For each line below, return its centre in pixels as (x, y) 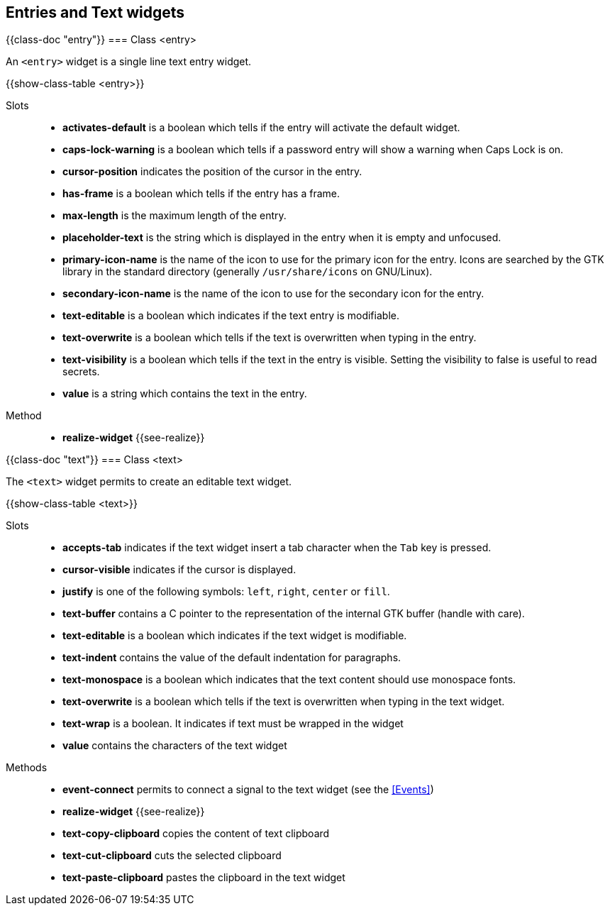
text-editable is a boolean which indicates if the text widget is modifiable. (235, 636)
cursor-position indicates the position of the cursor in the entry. (212, 172)
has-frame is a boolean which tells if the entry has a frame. (201, 194)
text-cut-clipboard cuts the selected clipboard (172, 856)
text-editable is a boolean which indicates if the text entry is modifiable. (231, 316)
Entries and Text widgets (95, 12)
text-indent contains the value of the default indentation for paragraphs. (232, 658)
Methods (27, 768)
